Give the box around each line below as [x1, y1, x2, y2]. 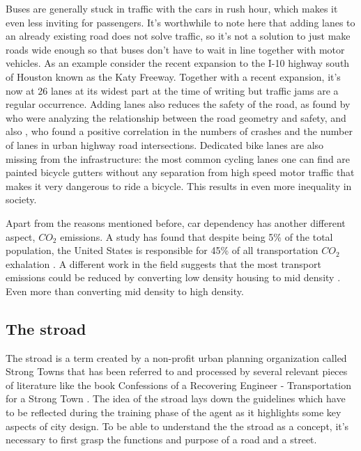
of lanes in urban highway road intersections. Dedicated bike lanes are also [6, 137, 324, 152]
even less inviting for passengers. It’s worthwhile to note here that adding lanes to [6, 15, 355, 29]
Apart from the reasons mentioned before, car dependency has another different [6, 215, 346, 230]
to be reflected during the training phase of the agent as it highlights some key [6, 405, 341, 420]
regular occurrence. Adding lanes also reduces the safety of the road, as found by [6, 97, 351, 111]
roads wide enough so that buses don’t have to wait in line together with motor [6, 42, 345, 56]
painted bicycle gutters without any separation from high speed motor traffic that [6, 165, 355, 180]
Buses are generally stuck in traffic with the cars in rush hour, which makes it [6, 1, 338, 15]
